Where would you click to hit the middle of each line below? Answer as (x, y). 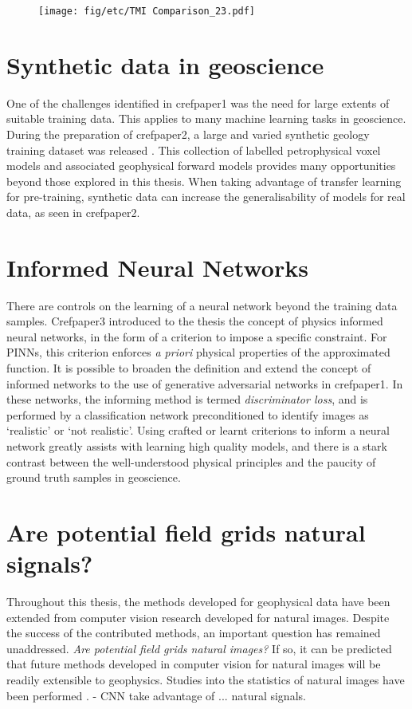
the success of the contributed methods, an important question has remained (194, 633)
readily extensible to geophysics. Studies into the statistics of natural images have (206, 680)
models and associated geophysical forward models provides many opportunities (201, 165)
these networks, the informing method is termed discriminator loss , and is (187, 399)
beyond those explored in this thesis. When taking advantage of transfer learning (204, 181)
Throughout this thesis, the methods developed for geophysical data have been (198, 602)
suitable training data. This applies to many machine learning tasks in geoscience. (206, 118)
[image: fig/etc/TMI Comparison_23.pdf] (147, 11)
